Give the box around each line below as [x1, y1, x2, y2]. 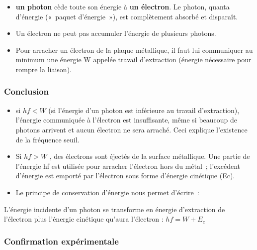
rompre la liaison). [15, 64, 72, 74]
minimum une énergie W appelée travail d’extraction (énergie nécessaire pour [15, 54, 252, 65]
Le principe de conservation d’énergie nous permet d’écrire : [15, 187, 199, 197]
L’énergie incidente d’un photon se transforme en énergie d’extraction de [4, 204, 225, 214]
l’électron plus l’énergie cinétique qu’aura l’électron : [4, 214, 164, 224]
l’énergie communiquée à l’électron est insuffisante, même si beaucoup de [15, 115, 238, 125]
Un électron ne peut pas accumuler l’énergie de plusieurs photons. [15, 28, 216, 38]
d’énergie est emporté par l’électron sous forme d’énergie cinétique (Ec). [15, 170, 235, 181]
